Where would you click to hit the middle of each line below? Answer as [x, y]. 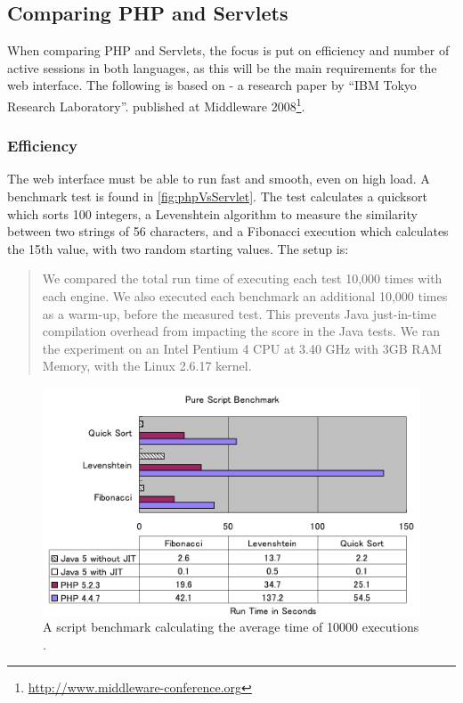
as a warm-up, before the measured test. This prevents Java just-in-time [239, 313]
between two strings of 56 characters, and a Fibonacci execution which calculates [228, 231]
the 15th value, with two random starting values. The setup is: [178, 248]
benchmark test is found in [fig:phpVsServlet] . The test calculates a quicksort [217, 196]
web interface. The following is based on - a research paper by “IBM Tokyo [212, 85]
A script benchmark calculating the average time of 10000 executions [231, 627]
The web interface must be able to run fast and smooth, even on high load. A [219, 179]
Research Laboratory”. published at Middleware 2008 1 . [156, 104]
